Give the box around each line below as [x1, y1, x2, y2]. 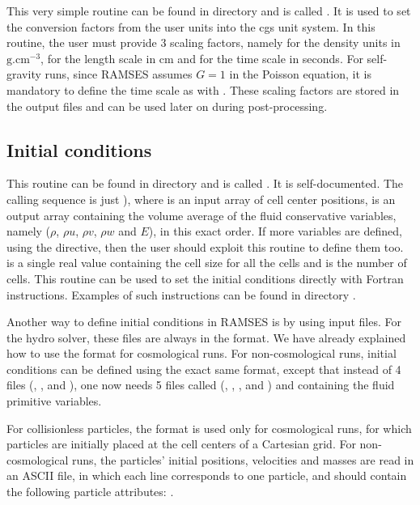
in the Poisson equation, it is [229, 66, 371, 83]
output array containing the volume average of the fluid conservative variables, [6, 206, 397, 223]
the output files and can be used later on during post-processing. [6, 97, 328, 114]
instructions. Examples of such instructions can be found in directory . [6, 286, 356, 303]
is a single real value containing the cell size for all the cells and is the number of [6, 254, 407, 271]
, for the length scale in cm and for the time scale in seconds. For [40, 49, 363, 66]
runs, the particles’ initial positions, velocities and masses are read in [71, 451, 414, 468]
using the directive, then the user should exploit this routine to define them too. [6, 238, 404, 255]
